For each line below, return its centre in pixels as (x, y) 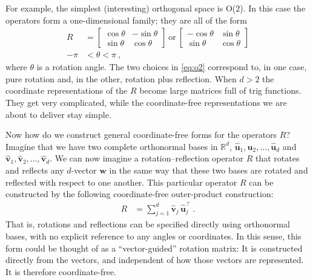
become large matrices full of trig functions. (220, 90)
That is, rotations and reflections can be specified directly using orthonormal (148, 224)
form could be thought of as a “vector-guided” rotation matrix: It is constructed (154, 248)
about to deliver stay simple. (58, 114)
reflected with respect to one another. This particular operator (121, 182)
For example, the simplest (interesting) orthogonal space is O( (121, 8)
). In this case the (273, 8)
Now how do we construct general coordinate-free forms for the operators (141, 135)
